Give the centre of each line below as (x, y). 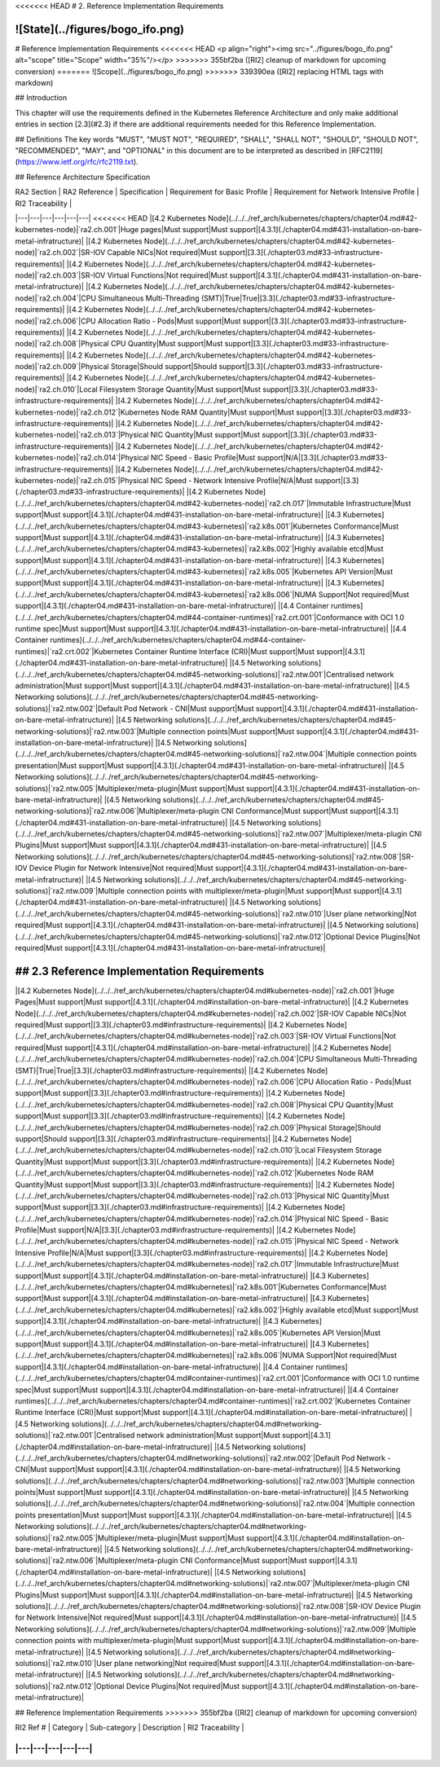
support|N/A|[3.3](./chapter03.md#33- (322, 458)
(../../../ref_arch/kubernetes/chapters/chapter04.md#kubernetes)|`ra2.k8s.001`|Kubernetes (167, 1287)
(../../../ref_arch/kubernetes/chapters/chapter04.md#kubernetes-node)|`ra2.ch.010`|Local (165, 1150)
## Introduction (41, 98)
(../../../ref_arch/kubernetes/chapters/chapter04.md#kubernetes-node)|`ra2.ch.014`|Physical (170, 1219)
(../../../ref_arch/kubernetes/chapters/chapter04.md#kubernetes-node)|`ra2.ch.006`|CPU (164, 1082)
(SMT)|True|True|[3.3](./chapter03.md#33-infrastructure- (298, 298)
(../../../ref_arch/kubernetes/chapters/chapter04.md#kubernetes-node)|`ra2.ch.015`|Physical (170, 1242)
